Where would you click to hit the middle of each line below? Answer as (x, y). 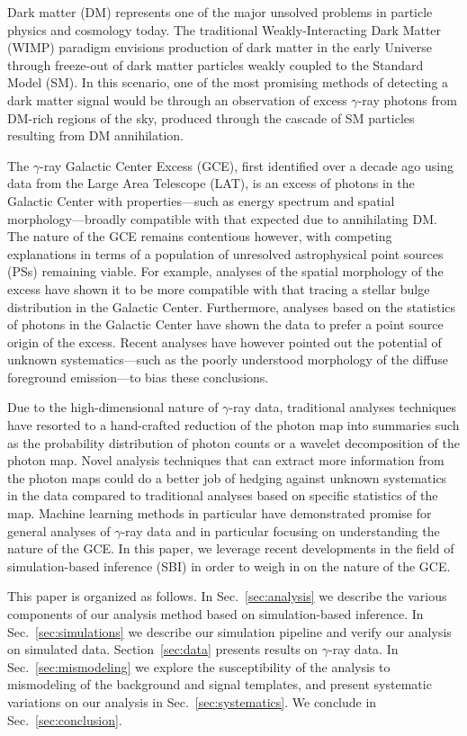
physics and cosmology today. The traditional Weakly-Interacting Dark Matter (225, 29)
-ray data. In (364, 649)
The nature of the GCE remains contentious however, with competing (200, 236)
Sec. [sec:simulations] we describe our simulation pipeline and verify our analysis (229, 631)
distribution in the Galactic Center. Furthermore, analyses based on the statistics (232, 306)
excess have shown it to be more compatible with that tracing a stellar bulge (219, 288)
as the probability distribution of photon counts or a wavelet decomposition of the (233, 442)
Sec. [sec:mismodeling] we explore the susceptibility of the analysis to (199, 666)
